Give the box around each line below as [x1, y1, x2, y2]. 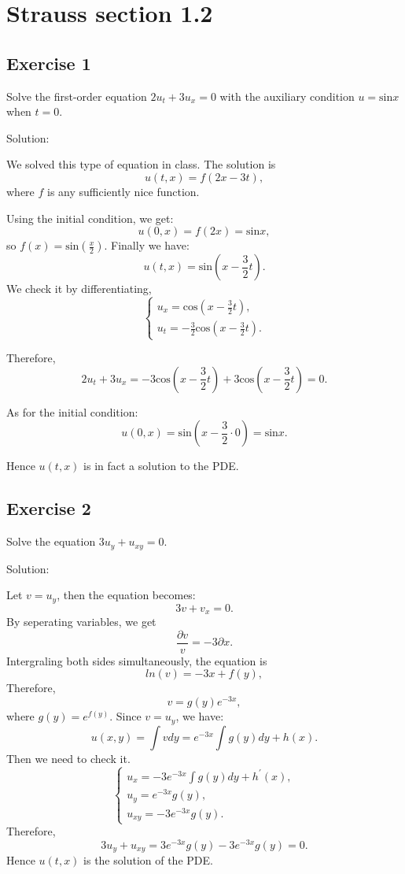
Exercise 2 [6, 496, 91, 520]
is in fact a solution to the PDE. [83, 457, 239, 474]
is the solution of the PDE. [83, 852, 213, 868]
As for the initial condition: [6, 403, 138, 420]
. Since [109, 708, 142, 724]
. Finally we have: [104, 237, 190, 254]
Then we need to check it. [6, 750, 131, 766]
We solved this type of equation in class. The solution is [6, 156, 276, 172]
